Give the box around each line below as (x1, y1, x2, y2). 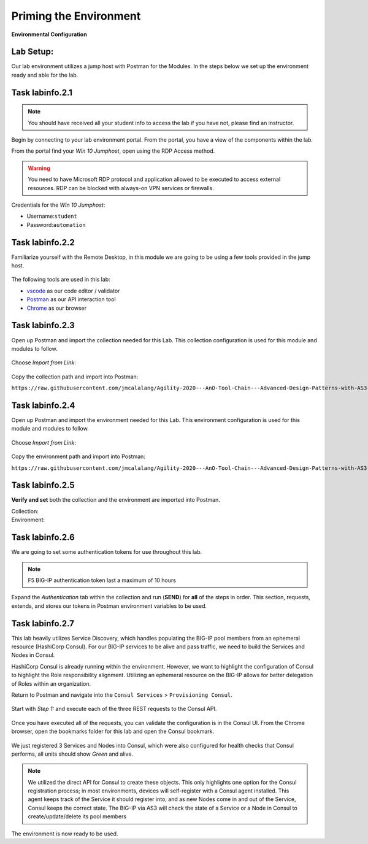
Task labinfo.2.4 (11, 400, 75, 410)
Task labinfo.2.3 (11, 320, 75, 331)
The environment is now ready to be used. (11, 830, 118, 837)
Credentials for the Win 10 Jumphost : (11, 201, 105, 209)
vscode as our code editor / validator (26, 287, 120, 294)
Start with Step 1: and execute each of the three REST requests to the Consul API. (11, 705, 217, 713)
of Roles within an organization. (11, 680, 91, 687)
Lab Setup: (11, 47, 54, 57)
